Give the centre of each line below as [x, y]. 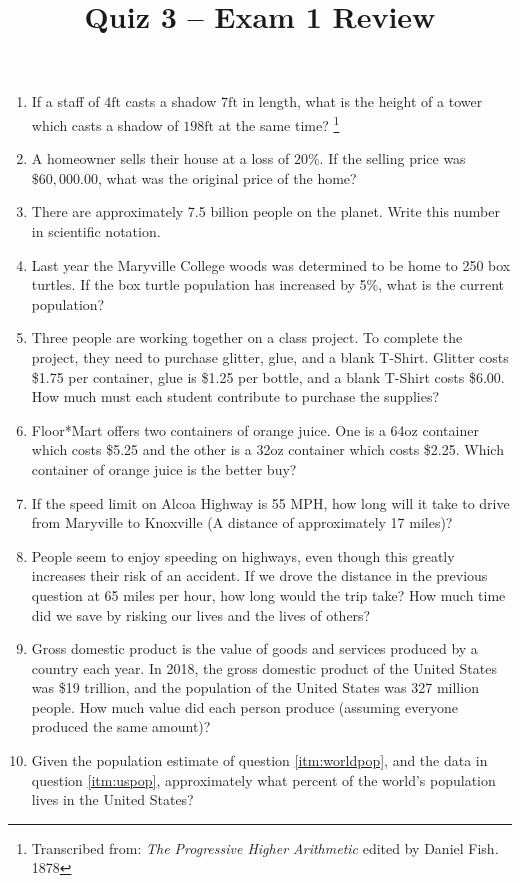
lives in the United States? [112, 799]
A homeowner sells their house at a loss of [160, 158]
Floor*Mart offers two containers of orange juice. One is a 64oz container [255, 429]
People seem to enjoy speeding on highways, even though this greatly [243, 555]
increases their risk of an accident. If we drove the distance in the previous [259, 575]
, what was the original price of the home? [227, 177]
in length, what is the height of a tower [362, 101]
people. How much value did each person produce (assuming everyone [244, 706]
